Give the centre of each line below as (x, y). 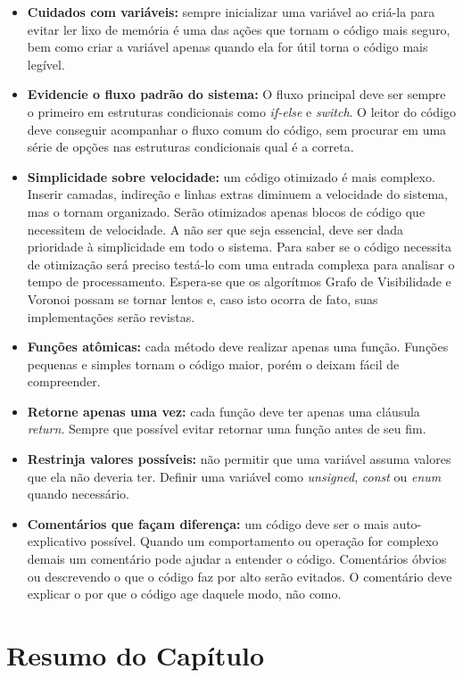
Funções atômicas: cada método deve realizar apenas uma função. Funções (238, 347)
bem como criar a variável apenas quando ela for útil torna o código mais (227, 47)
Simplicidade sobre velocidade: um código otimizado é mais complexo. (231, 176)
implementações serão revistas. (111, 316)
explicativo (57, 541)
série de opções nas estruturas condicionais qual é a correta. (190, 147)
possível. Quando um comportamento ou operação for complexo (265, 541)
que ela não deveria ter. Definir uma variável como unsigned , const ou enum (234, 476)
